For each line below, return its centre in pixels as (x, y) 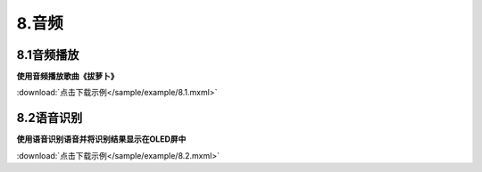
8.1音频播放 (48, 55)
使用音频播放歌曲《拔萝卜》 (67, 77)
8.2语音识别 (50, 118)
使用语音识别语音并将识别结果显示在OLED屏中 (101, 139)
